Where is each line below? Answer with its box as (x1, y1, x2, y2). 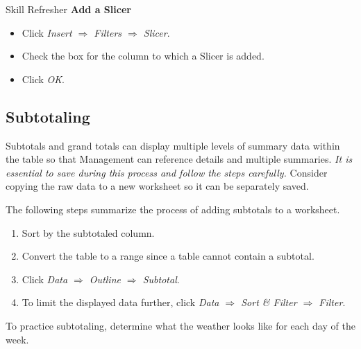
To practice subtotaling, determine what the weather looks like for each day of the (6, 318, 355, 332)
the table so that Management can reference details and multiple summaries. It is (6, 152, 353, 166)
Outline (89, 271, 121, 286)
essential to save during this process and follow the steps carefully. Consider (6, 165, 328, 179)
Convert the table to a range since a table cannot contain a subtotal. (22, 249, 314, 263)
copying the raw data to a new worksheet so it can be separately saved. (6, 179, 309, 193)
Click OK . (22, 71, 65, 86)
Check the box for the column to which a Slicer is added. (22, 48, 265, 63)
